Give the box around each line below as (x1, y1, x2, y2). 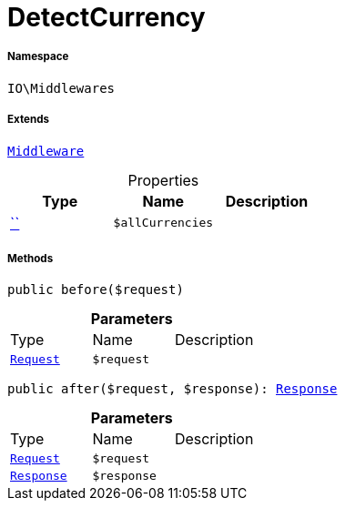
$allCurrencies (113, 216, 214, 230)
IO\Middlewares (7, 80, 116, 96)
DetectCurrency (7, 2, 206, 33)
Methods (7, 251, 54, 265)
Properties (127, 170, 199, 189)
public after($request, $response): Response (7, 381, 338, 397)
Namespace (7, 50, 69, 64)
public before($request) (7, 282, 184, 298)
